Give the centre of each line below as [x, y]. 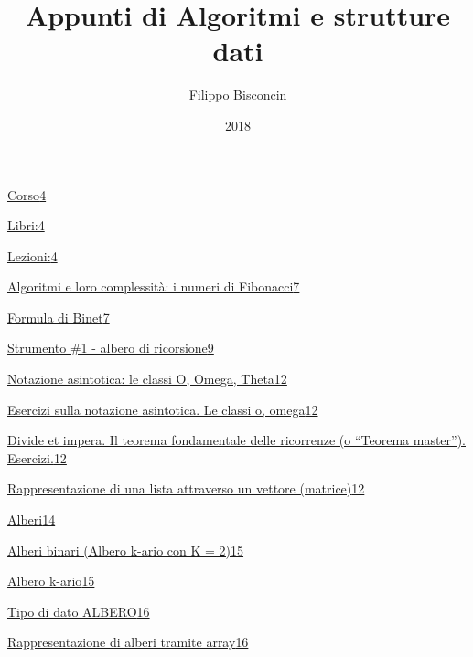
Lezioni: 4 [32, 255]
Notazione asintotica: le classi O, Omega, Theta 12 [147, 379]
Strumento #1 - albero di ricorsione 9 [111, 348]
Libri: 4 [26, 225]
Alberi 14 [32, 519]
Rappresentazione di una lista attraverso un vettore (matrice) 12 [186, 488]
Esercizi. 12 [37, 457]
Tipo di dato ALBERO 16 [79, 611]
